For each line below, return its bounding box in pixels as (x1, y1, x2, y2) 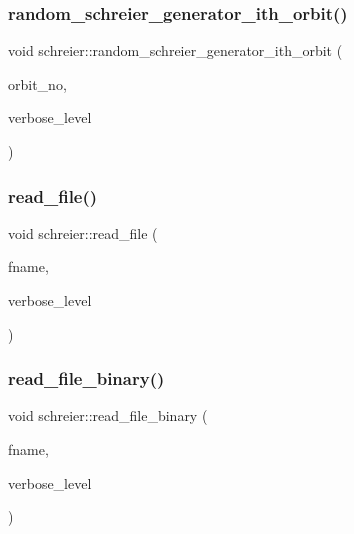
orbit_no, (8, 73, 67, 94)
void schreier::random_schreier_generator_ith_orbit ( (8, 40, 343, 61)
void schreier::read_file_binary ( (8, 405, 208, 426)
